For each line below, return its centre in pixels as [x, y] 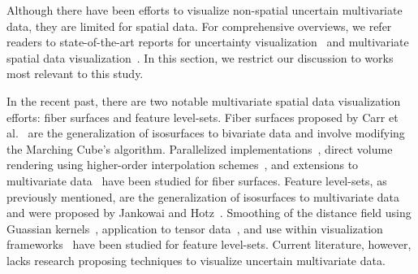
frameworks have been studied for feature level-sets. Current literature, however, [209, 244]
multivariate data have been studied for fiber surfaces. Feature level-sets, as [197, 180]
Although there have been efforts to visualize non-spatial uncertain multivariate [205, 10]
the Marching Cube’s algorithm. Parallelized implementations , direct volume [200, 148]
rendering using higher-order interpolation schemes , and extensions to [183, 165]
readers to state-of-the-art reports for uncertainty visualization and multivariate [208, 42]
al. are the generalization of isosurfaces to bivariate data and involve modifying [206, 133]
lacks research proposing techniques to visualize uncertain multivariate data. [196, 260]
